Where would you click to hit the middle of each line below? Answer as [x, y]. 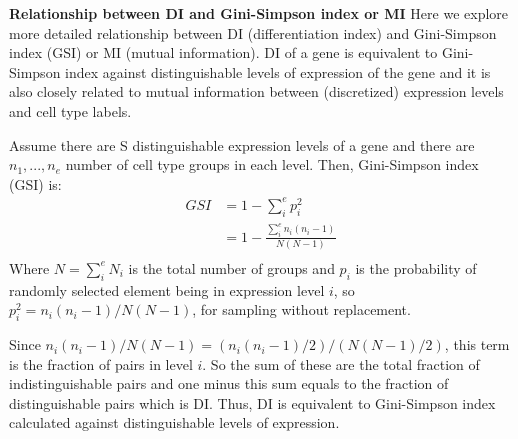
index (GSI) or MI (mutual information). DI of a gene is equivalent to [223, 52]
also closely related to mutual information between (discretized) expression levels [256, 91]
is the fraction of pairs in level [101, 363]
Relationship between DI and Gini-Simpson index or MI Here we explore [259, 13]
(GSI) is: [35, 183]
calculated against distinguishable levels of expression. [174, 422]
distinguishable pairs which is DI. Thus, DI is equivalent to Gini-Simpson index [252, 402]
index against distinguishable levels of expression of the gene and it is [278, 71]
